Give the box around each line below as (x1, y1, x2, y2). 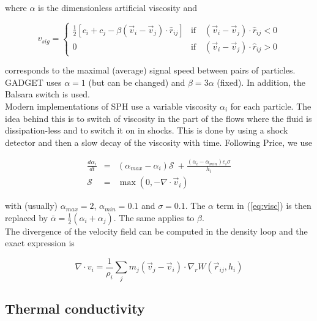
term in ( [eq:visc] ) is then (216, 199, 311, 212)
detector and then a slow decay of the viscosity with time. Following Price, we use (5, 135, 312, 148)
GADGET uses (5, 75, 62, 88)
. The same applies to (113, 211, 195, 224)
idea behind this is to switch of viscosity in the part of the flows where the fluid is (5, 111, 312, 124)
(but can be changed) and (88, 75, 185, 88)
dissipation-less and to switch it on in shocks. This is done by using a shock (5, 124, 288, 137)
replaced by (5, 211, 48, 224)
